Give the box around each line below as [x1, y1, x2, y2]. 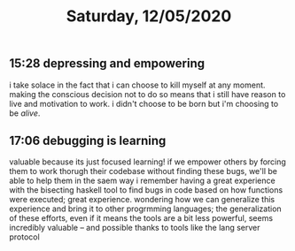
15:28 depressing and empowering [9, 56, 206, 72]
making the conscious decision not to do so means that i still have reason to [9, 88, 286, 99]
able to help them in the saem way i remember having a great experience [9, 175, 276, 186]
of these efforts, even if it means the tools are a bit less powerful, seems [9, 213, 273, 224]
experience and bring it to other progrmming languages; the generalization [9, 203, 282, 214]
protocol [9, 232, 40, 242]
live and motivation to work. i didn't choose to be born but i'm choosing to [9, 98, 279, 109]
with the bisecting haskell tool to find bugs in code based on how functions [9, 185, 283, 195]
